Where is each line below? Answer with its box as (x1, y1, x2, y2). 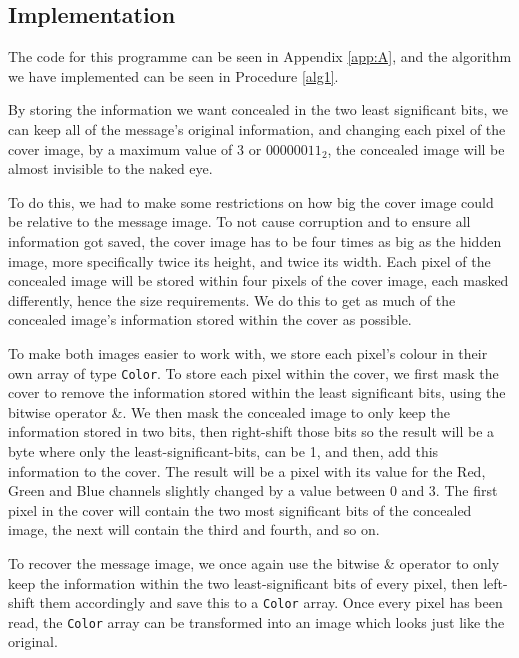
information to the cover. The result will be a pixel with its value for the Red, (8, 460, 486, 481)
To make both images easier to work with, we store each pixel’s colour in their (8, 342, 488, 363)
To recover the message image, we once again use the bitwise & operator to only (8, 552, 500, 573)
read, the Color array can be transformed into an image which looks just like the (8, 611, 505, 632)
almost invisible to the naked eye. (8, 158, 213, 179)
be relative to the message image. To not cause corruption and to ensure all (8, 211, 471, 232)
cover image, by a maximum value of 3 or (8, 138, 262, 159)
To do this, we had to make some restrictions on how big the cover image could (8, 191, 494, 212)
